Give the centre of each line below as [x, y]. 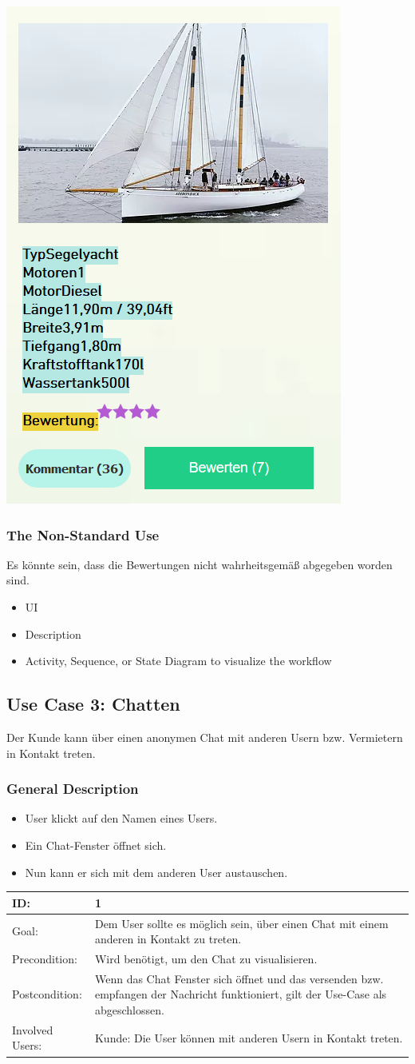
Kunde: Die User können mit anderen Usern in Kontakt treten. [249, 1037]
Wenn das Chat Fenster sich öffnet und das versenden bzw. [239, 978]
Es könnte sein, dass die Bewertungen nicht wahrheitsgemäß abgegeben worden [200, 564]
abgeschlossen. [129, 1009]
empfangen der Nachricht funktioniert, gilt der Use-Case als [241, 994]
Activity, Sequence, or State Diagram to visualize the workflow [178, 661]
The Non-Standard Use [83, 534]
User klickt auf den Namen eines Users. [121, 818]
